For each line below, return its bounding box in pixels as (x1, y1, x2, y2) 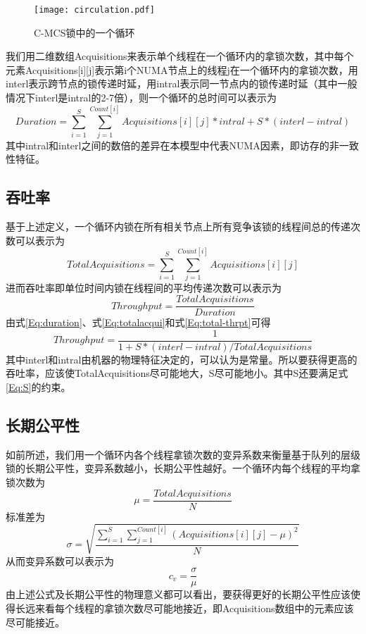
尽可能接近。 (6, 614, 65, 629)
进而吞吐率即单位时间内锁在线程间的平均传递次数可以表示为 (6, 280, 282, 295)
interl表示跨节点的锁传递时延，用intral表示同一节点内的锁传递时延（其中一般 (6, 76, 358, 91)
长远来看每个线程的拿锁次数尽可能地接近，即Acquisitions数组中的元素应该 (15, 600, 354, 615)
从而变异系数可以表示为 (6, 553, 114, 568)
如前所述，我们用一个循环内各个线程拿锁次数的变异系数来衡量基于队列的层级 (6, 447, 360, 461)
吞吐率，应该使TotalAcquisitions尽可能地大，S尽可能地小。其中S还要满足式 (6, 366, 348, 380)
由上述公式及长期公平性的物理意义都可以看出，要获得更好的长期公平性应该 (6, 587, 351, 602)
